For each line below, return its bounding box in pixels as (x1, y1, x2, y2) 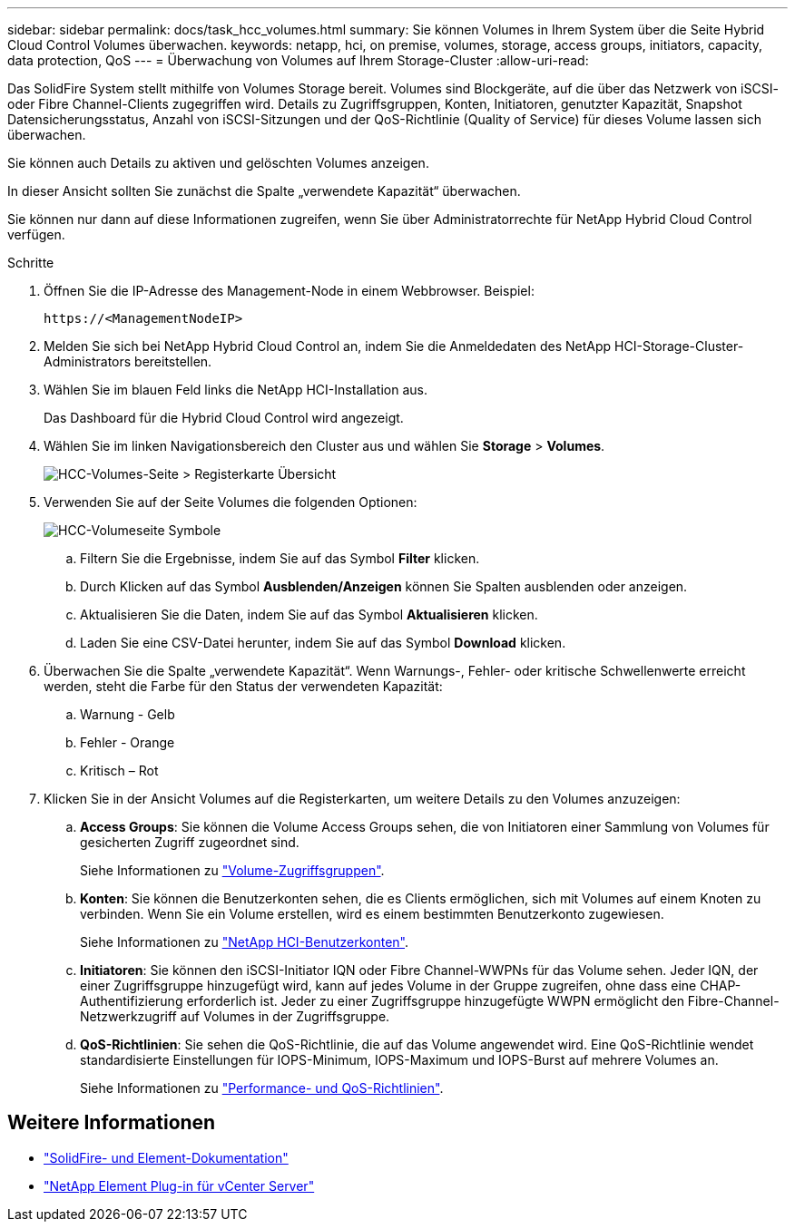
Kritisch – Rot (80, 763, 159, 778)
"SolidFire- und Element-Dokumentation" (44, 1149, 289, 1166)
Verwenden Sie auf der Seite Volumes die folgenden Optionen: (44, 494, 417, 510)
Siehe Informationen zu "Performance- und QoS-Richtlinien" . (80, 1080, 444, 1096)
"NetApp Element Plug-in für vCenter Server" (44, 1177, 315, 1194)
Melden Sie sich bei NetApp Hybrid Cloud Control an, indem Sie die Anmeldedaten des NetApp (44, 338, 612, 354)
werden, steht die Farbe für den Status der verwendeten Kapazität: (44, 678, 443, 694)
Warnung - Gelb (80, 707, 175, 722)
